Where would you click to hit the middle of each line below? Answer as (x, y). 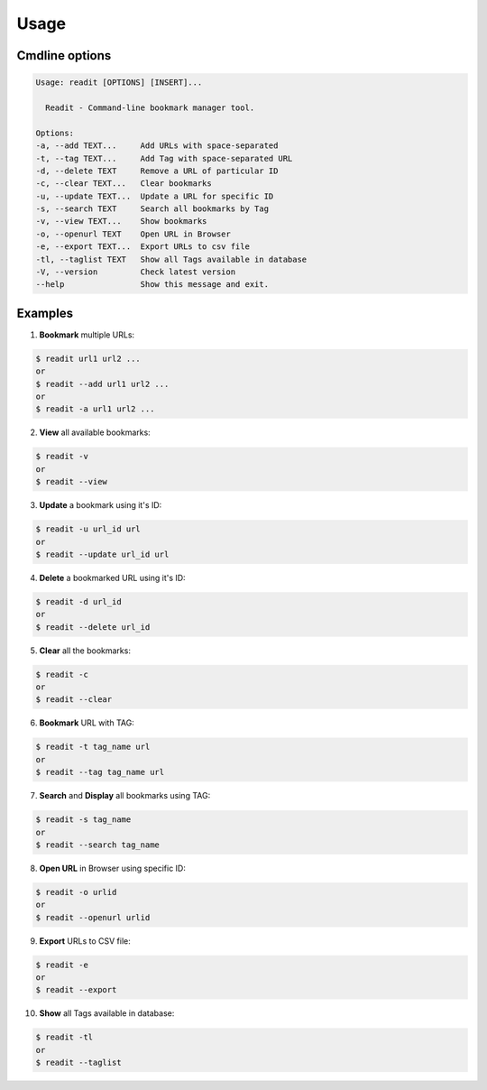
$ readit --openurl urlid (93, 917)
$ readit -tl (64, 1037)
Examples (45, 313)
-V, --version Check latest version (136, 272)
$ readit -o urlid (76, 892)
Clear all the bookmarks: (85, 651)
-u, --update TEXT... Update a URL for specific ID (155, 196)
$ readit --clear (74, 700)
